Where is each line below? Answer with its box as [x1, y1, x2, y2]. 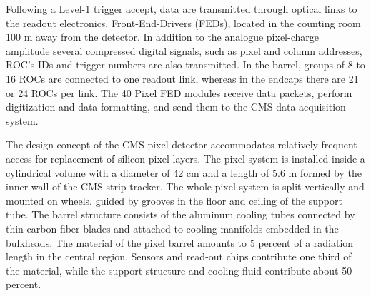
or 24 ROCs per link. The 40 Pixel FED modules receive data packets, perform [6, 85, 352, 100]
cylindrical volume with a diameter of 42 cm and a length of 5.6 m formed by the [6, 165, 362, 180]
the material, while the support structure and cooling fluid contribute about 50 [6, 262, 352, 277]
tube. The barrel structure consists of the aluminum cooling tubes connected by [6, 207, 355, 222]
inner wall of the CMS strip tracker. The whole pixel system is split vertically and [6, 179, 365, 194]
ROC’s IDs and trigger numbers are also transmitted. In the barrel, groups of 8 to [6, 57, 365, 72]
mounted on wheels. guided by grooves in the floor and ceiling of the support [6, 193, 342, 208]
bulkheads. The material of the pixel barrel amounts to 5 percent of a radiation [6, 235, 354, 250]
